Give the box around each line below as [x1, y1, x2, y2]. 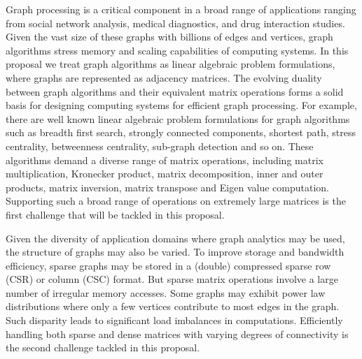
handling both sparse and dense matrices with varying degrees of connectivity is [6, 326, 349, 341]
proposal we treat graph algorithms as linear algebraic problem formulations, [6, 57, 335, 71]
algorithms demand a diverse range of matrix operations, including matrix [6, 152, 323, 167]
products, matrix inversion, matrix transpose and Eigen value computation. [6, 179, 329, 194]
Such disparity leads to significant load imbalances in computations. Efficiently [6, 313, 343, 328]
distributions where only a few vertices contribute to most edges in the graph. [6, 299, 340, 314]
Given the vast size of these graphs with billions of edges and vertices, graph [6, 29, 333, 44]
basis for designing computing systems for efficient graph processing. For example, [6, 98, 357, 112]
